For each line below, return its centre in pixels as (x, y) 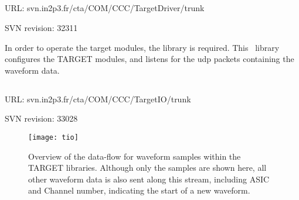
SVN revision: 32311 (41, 27)
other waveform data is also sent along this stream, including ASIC (149, 179)
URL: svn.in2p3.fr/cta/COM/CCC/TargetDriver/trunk (105, 8)
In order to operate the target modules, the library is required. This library (142, 47)
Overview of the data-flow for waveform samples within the (135, 156)
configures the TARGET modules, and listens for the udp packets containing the (149, 59)
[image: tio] (53, 137)
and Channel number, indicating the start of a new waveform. (139, 190)
